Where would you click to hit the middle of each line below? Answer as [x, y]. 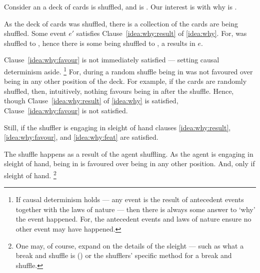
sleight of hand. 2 [30, 174]
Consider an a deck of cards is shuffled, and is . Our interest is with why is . [120, 6]
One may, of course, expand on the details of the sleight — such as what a [130, 245]
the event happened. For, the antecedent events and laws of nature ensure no [133, 219]
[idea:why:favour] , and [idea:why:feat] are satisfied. [81, 137]
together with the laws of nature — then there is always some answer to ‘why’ [135, 209]
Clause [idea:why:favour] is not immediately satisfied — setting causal [112, 60]
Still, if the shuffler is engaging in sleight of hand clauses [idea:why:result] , [117, 127]
